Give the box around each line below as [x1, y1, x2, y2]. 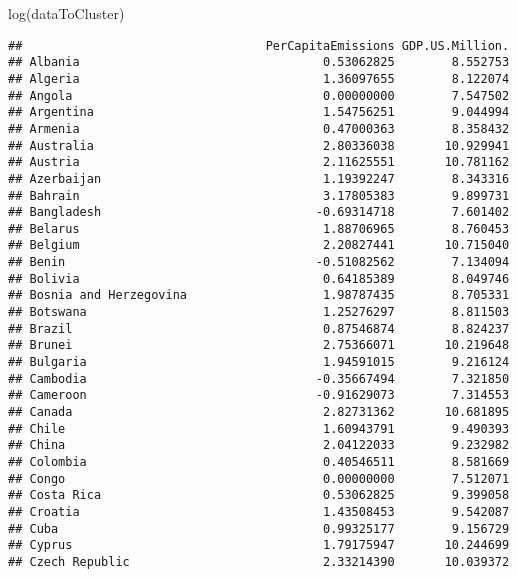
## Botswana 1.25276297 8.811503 [8, 305, 510, 320]
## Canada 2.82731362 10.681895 [8, 405, 510, 420]
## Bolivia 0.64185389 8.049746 [8, 271, 510, 286]
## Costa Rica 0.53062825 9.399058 [8, 488, 510, 503]
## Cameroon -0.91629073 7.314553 [8, 388, 510, 403]
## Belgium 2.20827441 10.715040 [8, 238, 510, 253]
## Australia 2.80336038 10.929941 [8, 138, 510, 153]
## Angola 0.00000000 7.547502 [8, 88, 510, 103]
